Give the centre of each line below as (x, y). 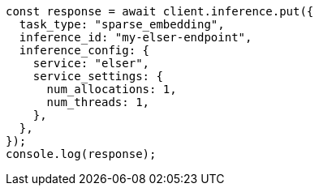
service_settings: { (98, 76)
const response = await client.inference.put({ (160, 11)
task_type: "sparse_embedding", (122, 24)
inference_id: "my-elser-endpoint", (136, 37)
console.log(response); (81, 154)
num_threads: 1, (98, 102)
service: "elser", (91, 63)
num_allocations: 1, (112, 89)
